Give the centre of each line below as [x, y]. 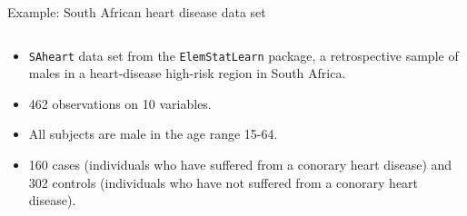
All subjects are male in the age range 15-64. [153, 134]
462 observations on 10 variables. [120, 103]
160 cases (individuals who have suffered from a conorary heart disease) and [240, 165]
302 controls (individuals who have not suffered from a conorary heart [224, 182]
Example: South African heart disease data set [137, 12]
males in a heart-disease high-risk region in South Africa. [187, 73]
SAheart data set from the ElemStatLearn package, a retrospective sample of [243, 55]
